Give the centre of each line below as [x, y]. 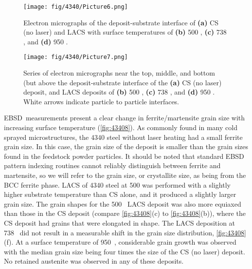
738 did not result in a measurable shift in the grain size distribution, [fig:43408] [125, 232]
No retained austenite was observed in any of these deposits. [94, 261]
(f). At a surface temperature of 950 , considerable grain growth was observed [120, 242]
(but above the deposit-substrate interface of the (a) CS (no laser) [123, 82]
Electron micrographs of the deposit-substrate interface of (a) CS [121, 22]
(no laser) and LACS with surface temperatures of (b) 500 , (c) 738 [125, 32]
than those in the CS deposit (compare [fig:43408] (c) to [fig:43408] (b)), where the [125, 213]
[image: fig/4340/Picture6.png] [76, 7]
